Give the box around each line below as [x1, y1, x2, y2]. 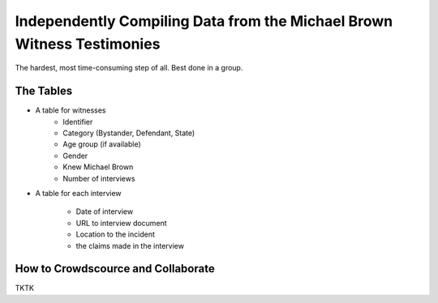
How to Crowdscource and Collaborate [15, 262, 215, 275]
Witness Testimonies [15, 35, 161, 53]
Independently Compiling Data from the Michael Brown [15, 12, 393, 30]
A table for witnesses [35, 105, 106, 115]
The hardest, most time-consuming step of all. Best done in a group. [15, 63, 243, 73]
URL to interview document [75, 218, 167, 228]
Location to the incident [75, 229, 156, 239]
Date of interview [75, 207, 134, 216]
